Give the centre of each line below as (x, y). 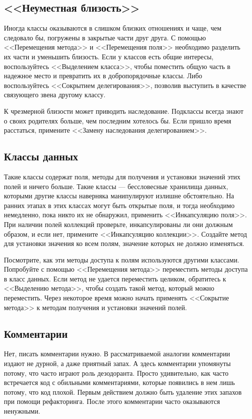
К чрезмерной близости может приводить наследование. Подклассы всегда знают (124, 111)
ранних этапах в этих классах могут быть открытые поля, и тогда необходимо (119, 205)
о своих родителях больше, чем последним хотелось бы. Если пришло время (118, 120)
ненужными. (22, 411)
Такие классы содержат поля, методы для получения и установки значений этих (122, 176)
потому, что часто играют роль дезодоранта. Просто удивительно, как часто (116, 373)
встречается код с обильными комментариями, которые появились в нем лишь (119, 382)
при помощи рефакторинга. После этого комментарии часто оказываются (112, 401)
